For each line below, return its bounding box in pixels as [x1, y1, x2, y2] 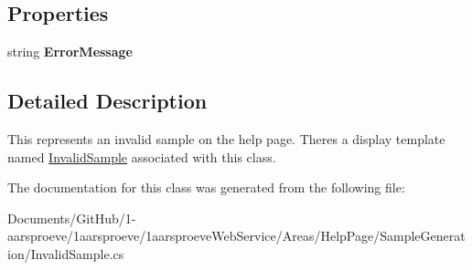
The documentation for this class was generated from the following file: [7, 178, 405, 197]
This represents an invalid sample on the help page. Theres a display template [7, 130, 445, 148]
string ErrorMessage [7, 42, 133, 61]
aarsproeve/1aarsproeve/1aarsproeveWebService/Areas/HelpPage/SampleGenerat [7, 226, 466, 245]
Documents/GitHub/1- [7, 208, 136, 227]
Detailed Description [7, 87, 208, 115]
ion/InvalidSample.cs [7, 244, 124, 263]
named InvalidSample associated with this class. [7, 147, 276, 166]
